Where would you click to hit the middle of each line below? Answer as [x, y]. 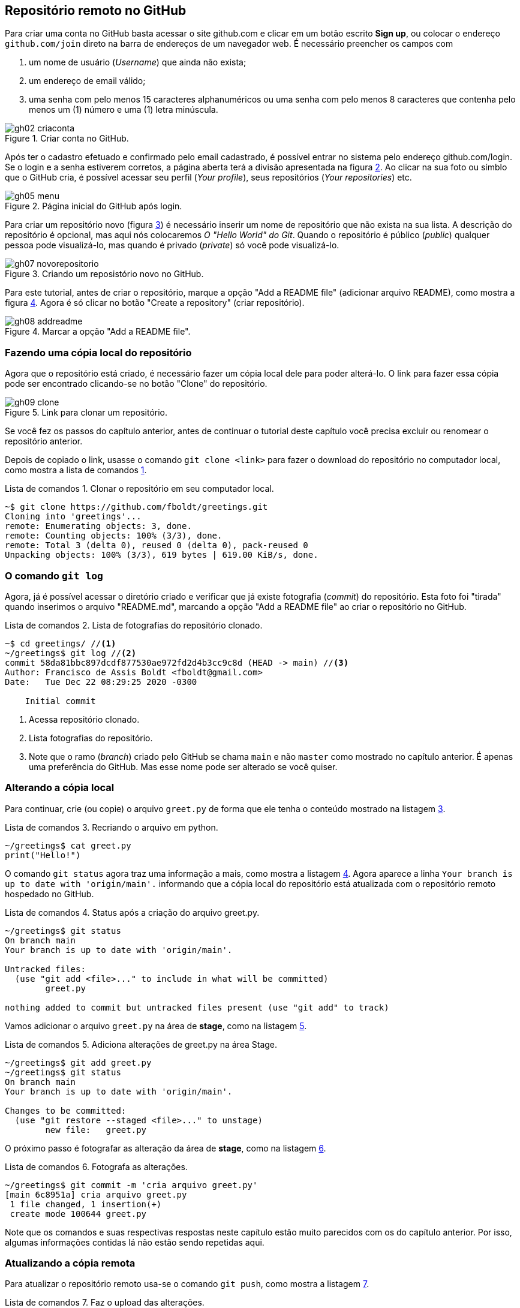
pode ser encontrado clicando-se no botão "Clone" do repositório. [136, 384]
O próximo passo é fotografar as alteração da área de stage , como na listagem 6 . [166, 1148]
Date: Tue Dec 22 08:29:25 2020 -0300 [101, 682]
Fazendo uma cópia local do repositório [98, 352]
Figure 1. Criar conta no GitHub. [67, 139]
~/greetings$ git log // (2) [71, 653]
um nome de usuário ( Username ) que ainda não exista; [138, 62]
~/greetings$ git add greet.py [78, 1062]
